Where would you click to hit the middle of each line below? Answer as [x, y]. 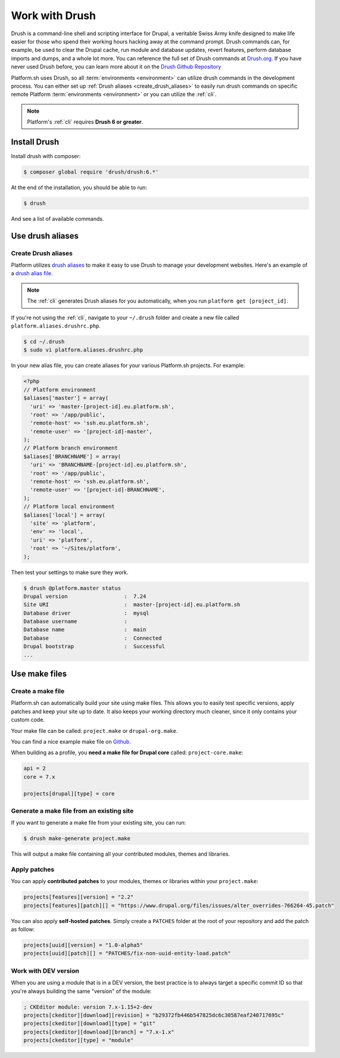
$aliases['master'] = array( [66, 398]
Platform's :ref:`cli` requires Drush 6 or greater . [85, 122]
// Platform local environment [69, 507]
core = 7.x [39, 777]
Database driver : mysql [86, 613]
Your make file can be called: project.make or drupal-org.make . [94, 730]
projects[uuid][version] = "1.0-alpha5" [83, 945]
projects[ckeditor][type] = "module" [79, 1040]
